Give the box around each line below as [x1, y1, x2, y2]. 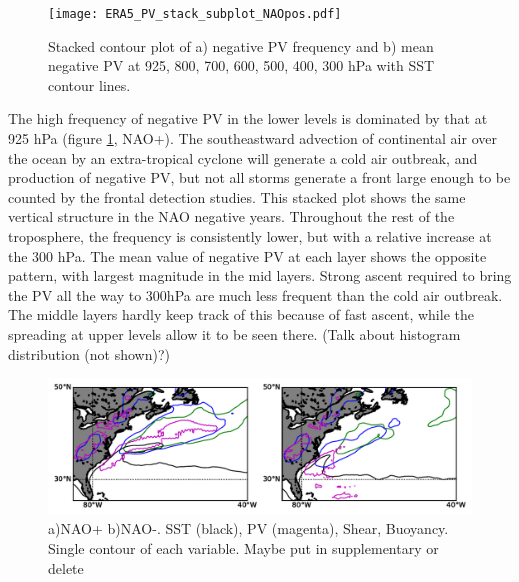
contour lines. [48, 74, 131, 95]
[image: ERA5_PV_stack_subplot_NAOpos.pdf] [48, 7, 342, 21]
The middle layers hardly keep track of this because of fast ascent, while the [8, 304, 474, 325]
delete [48, 557, 84, 578]
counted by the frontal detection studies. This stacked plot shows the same [8, 186, 466, 207]
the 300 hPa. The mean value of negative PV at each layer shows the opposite [8, 245, 487, 266]
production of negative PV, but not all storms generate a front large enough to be [8, 167, 511, 188]
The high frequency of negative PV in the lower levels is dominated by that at [8, 108, 488, 129]
